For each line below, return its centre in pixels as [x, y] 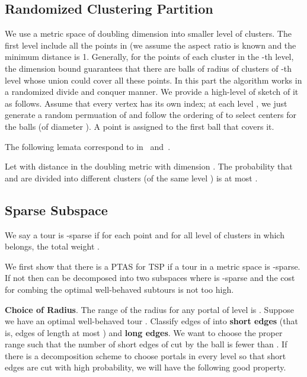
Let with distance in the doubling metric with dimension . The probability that [149, 166]
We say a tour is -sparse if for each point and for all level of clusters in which [145, 234]
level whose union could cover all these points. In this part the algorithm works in [153, 80]
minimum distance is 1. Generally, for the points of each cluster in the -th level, [149, 57]
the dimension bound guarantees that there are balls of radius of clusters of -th [148, 68]
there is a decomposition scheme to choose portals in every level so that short [145, 355]
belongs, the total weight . [52, 246]
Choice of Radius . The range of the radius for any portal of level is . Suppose [149, 309]
